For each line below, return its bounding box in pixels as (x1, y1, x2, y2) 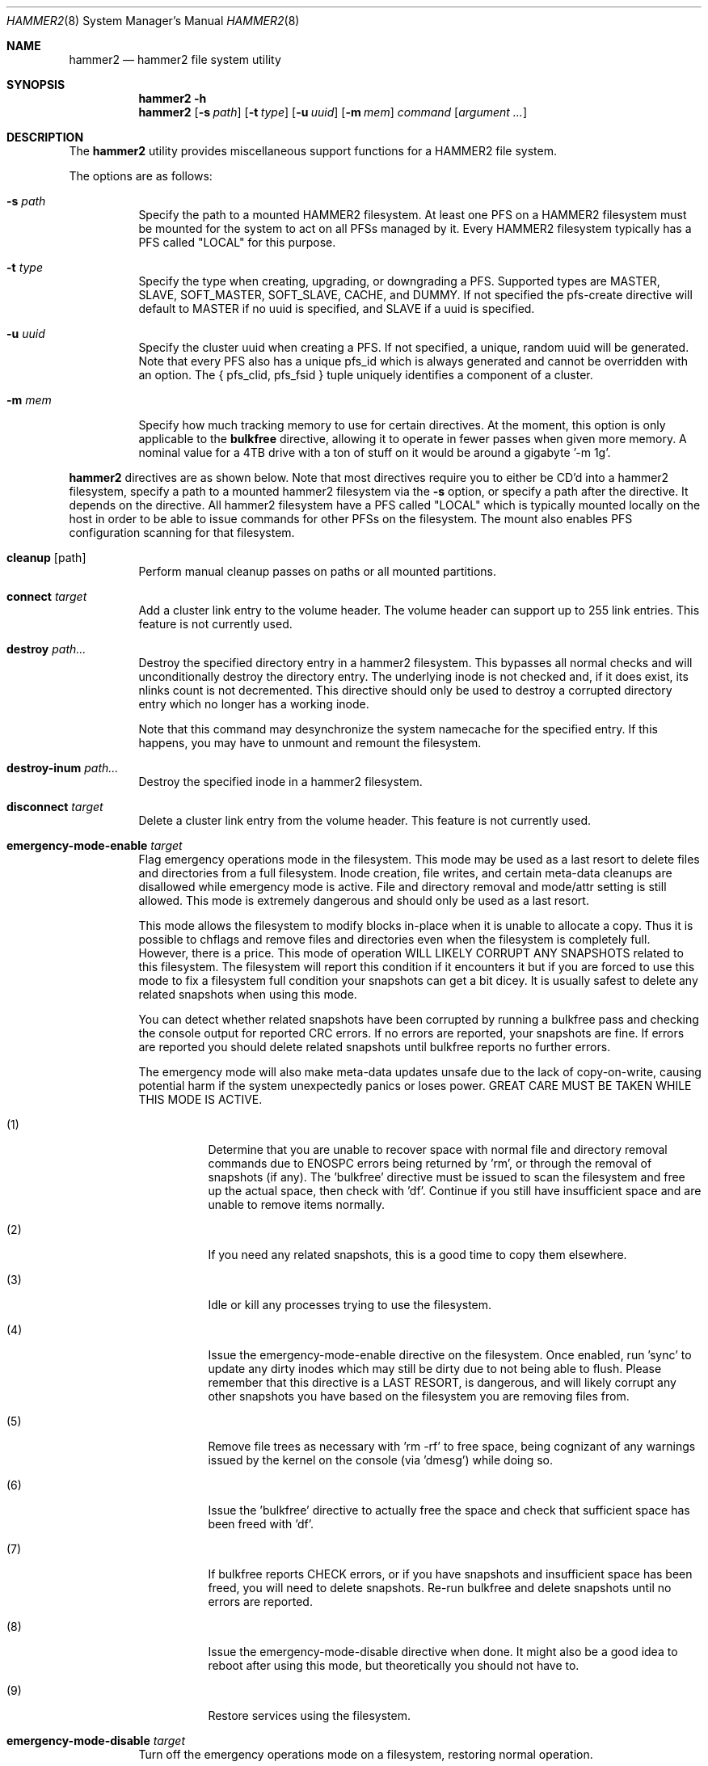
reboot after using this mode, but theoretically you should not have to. (208, 1658, 579, 1672)
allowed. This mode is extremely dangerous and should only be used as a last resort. (138, 894, 589, 907)
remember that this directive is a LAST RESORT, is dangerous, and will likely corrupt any (208, 1375, 676, 1389)
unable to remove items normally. (208, 1198, 385, 1211)
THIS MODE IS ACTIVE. (138, 1092, 263, 1106)
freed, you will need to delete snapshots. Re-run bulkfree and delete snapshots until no (208, 1581, 672, 1595)
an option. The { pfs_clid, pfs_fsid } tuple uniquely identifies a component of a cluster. (138, 368, 593, 382)
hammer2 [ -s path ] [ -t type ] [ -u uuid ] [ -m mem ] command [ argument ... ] (138, 105, 528, 119)
